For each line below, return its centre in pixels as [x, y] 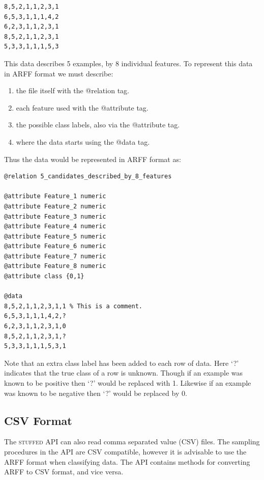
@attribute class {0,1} [44, 276]
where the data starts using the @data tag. [83, 141]
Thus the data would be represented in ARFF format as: [93, 159]
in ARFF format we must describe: [59, 73]
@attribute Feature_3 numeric [55, 216]
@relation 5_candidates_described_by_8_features [88, 177]
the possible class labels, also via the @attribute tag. [98, 125]
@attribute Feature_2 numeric [55, 206]
